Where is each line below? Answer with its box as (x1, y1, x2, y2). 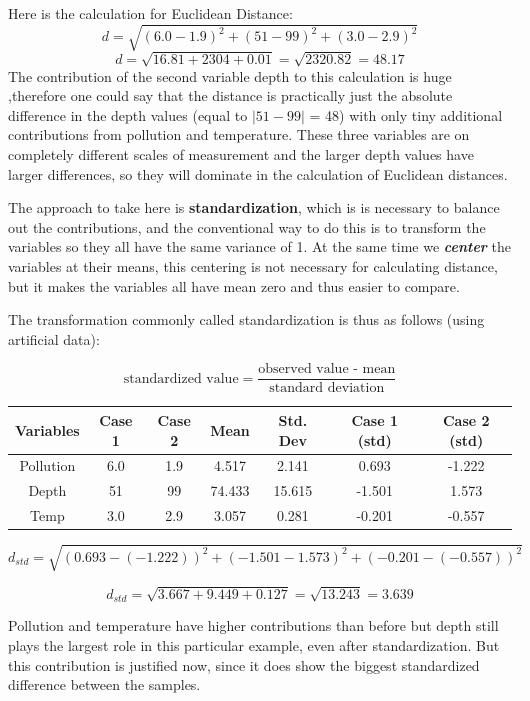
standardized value (123, 371, 239, 386)
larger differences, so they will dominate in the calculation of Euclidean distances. (8, 163, 508, 184)
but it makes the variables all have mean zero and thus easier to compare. (8, 275, 460, 296)
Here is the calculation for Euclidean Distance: (8, 3, 293, 23)
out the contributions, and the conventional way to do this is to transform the (8, 216, 486, 237)
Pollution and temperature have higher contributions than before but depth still (8, 615, 499, 636)
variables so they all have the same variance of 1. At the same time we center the (8, 236, 511, 257)
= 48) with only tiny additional (309, 104, 503, 125)
